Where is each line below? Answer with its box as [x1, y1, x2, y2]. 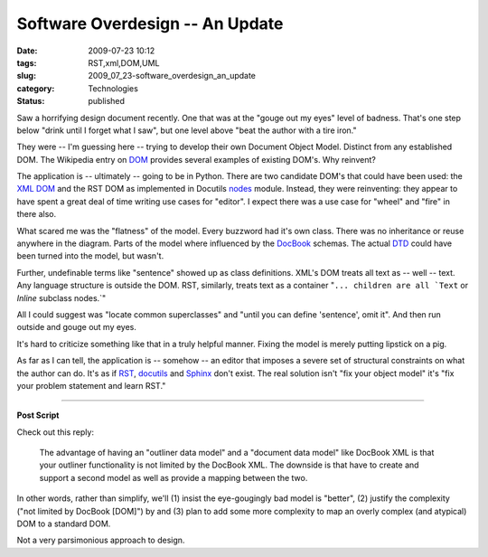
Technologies [88, 82, 139, 94]
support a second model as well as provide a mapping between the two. [39, 472, 308, 483]
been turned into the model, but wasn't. [16, 250, 164, 261]
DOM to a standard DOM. [16, 518, 111, 529]
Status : [16, 96, 45, 107]
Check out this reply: [16, 426, 95, 438]
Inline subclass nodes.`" [16, 292, 107, 303]
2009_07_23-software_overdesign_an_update [88, 71, 257, 81]
